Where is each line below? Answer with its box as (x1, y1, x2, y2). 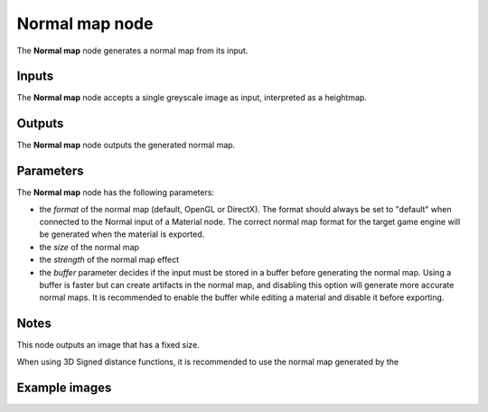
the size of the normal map (39, 241, 140, 252)
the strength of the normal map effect (39, 254, 180, 266)
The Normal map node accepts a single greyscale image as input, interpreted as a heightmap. (16, 92, 368, 103)
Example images (16, 379, 112, 395)
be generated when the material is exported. (39, 229, 205, 239)
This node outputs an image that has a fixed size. (16, 340, 201, 351)
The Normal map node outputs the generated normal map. (16, 140, 236, 151)
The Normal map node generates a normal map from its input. (16, 45, 249, 56)
